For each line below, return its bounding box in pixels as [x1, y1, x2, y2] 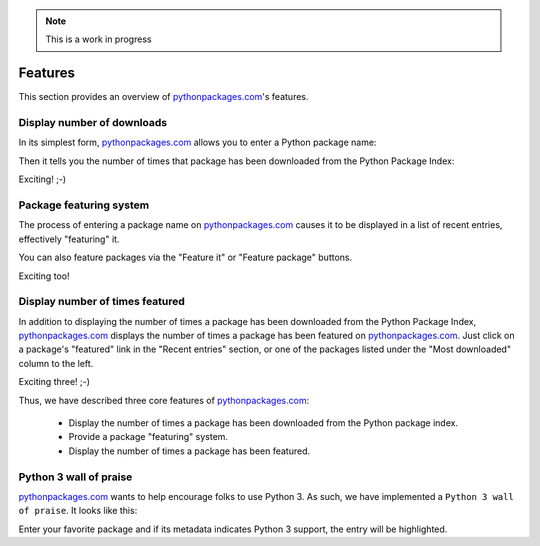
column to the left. [18, 357, 94, 369]
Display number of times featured [18, 295, 185, 309]
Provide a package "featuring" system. [68, 431, 229, 443]
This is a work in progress [45, 33, 152, 45]
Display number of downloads [18, 116, 168, 130]
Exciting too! [18, 270, 70, 282]
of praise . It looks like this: [18, 505, 138, 517]
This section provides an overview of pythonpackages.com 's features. [18, 91, 309, 103]
